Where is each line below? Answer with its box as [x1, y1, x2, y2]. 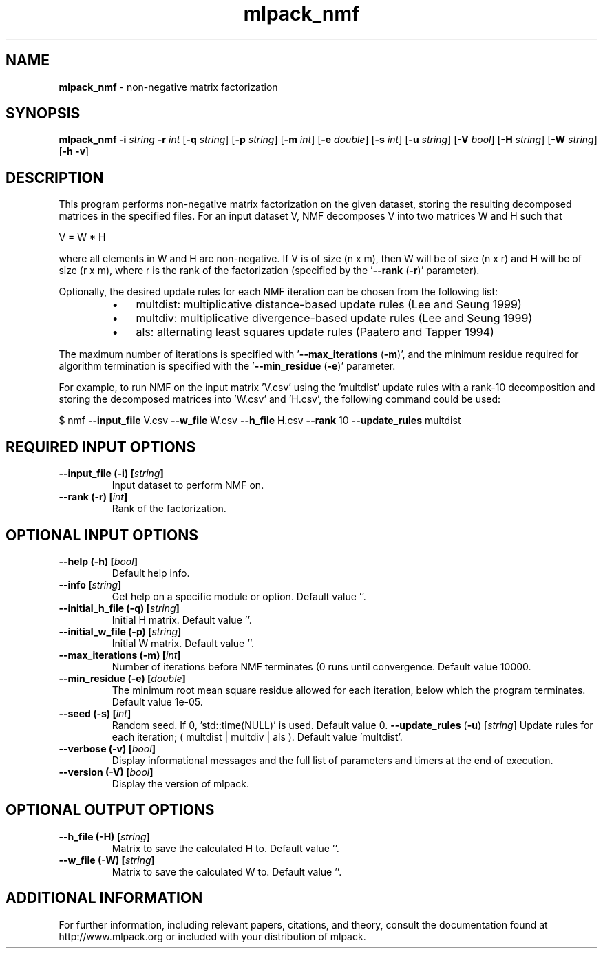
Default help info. [112, 566, 190, 579]
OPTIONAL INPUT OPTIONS [6, 526, 198, 544]
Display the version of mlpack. [112, 777, 249, 789]
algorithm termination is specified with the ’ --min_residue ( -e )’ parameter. [59, 360, 396, 372]
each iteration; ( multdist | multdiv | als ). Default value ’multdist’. [112, 730, 403, 743]
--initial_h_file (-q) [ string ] [59, 602, 180, 614]
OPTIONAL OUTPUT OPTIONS [6, 801, 215, 819]
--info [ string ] [59, 578, 122, 591]
